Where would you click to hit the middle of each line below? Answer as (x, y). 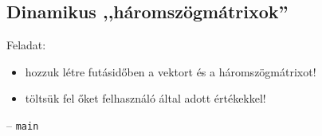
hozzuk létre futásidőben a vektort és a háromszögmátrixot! (171, 71)
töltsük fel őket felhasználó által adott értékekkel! (145, 98)
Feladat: (26, 45)
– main (23, 124)
